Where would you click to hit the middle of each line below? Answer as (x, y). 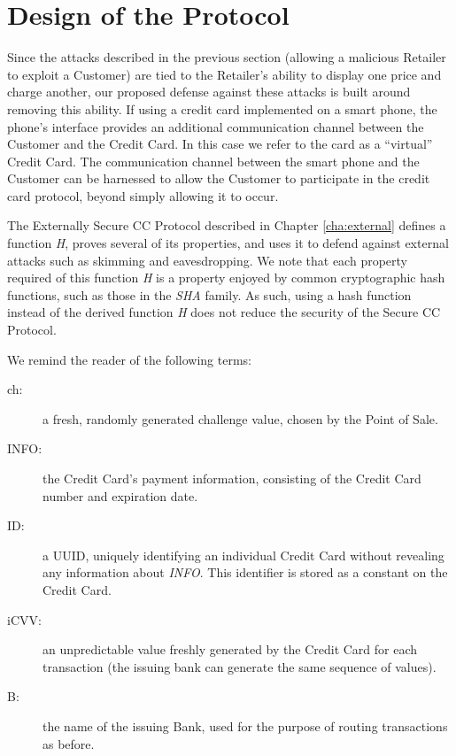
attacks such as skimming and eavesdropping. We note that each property (207, 260)
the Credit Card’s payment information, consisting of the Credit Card (232, 478)
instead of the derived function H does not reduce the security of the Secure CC (224, 312)
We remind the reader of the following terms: (129, 359)
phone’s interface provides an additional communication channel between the (216, 126)
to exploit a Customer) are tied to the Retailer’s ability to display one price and (224, 74)
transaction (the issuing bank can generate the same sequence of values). (240, 666)
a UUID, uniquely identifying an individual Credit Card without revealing (243, 555)
